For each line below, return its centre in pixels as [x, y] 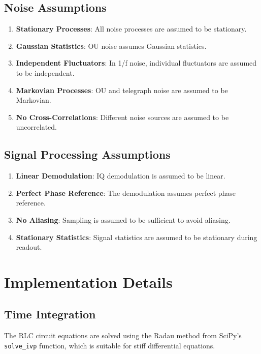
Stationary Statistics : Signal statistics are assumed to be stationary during [137, 237]
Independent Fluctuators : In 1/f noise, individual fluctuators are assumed [136, 63]
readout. [29, 247]
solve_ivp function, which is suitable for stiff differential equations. [110, 345]
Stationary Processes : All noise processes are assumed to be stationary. [131, 29]
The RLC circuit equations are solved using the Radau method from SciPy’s [123, 335]
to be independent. [45, 72]
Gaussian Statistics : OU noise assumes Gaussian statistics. [111, 46]
